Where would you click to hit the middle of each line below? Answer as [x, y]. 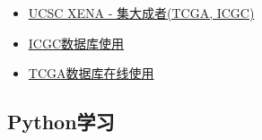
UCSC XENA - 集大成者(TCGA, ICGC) [141, 13]
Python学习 [61, 122]
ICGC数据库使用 [76, 43]
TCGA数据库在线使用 [91, 73]
